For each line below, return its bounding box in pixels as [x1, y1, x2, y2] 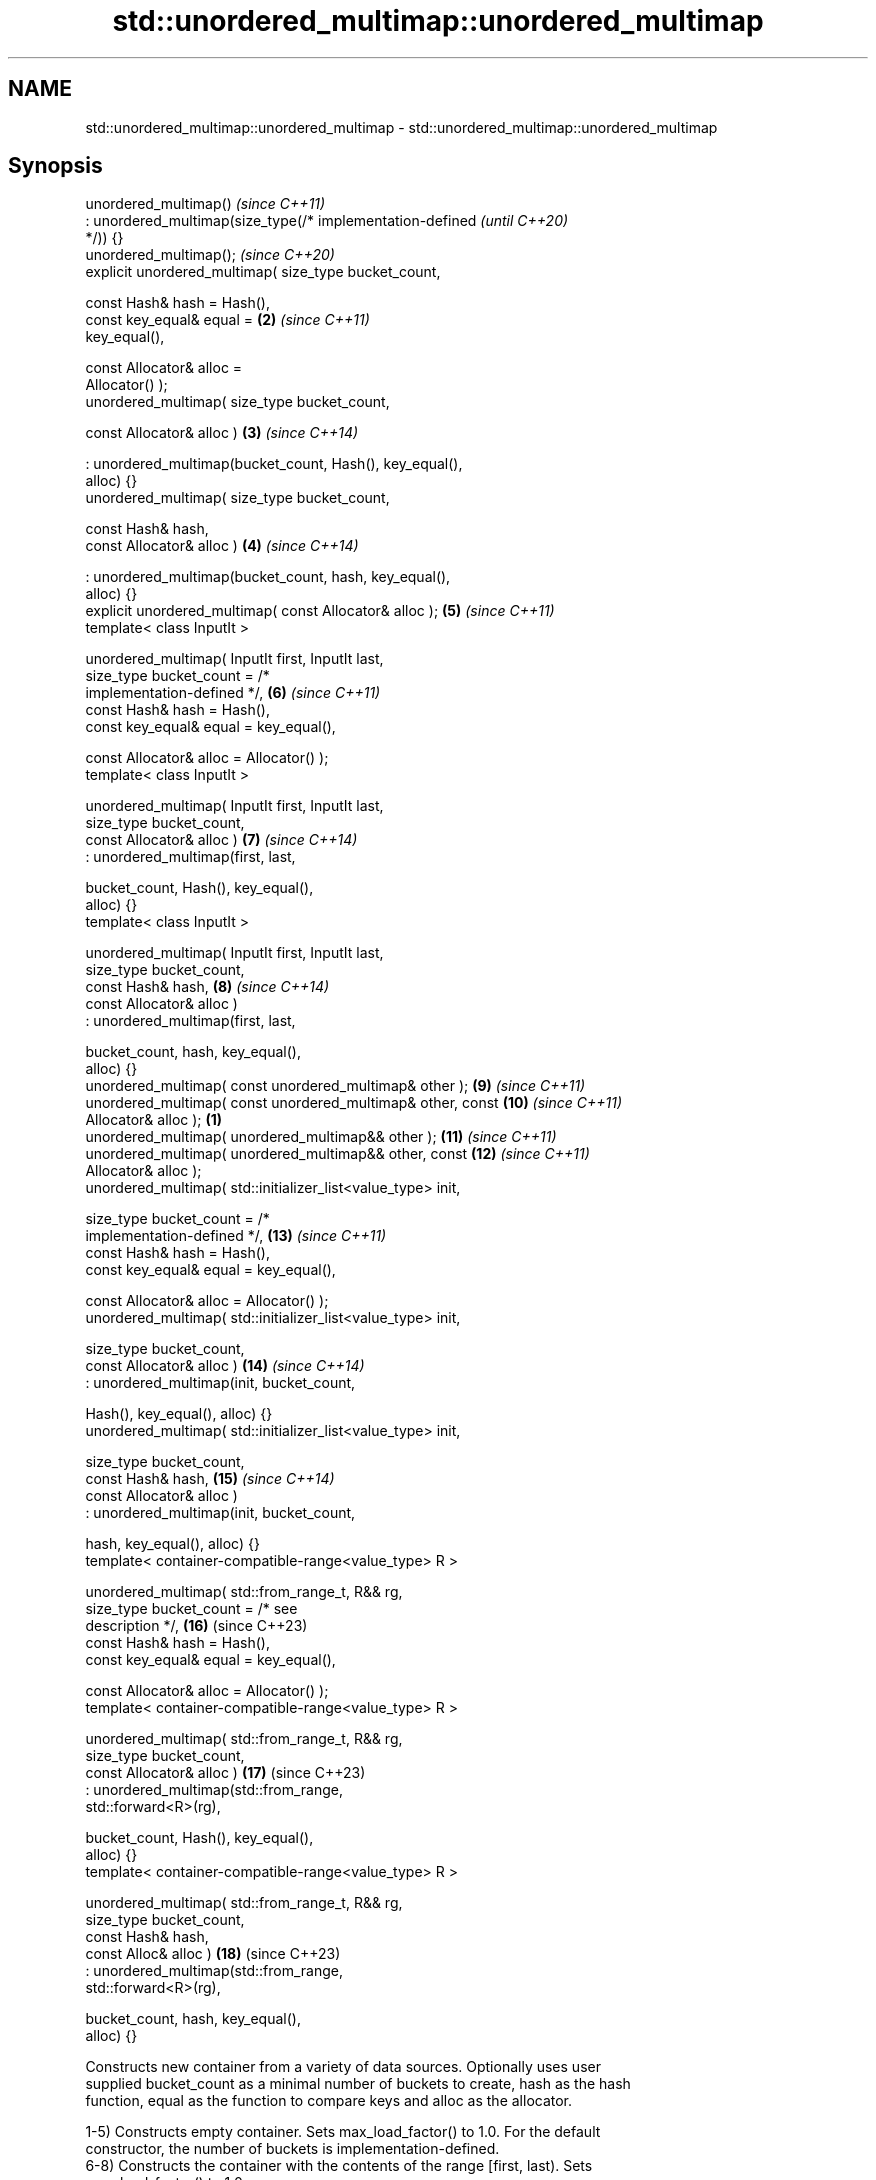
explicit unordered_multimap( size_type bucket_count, [85, 263, 441, 281]
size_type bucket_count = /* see [85, 1600, 298, 1618]
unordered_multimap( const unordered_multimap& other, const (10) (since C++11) [85, 1094, 623, 1112]
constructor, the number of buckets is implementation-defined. [85, 2140, 500, 2158]
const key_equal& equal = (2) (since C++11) [85, 311, 370, 329]
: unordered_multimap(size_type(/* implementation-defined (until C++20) [85, 212, 569, 230]
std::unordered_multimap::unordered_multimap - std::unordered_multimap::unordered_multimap [85, 118, 718, 136]
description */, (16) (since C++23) [85, 1617, 308, 1635]
